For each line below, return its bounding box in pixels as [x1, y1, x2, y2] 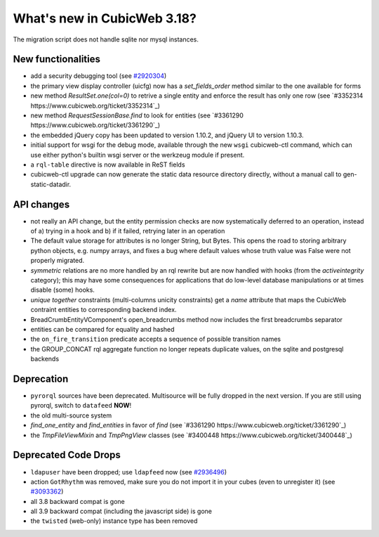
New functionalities [13, 53, 101, 65]
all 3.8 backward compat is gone [30, 497, 126, 505]
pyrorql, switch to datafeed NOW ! [30, 401, 132, 410]
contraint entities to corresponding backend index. [30, 306, 177, 314]
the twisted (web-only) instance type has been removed [30, 517, 198, 525]
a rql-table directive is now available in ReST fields [30, 160, 185, 169]
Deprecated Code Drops [13, 449, 121, 461]
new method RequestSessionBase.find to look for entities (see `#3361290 [30, 111, 244, 119]
